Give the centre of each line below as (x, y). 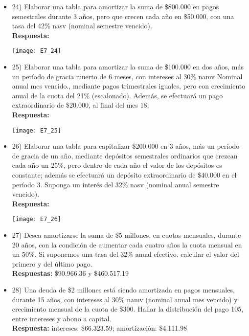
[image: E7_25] (37, 130)
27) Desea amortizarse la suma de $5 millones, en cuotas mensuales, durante (126, 235)
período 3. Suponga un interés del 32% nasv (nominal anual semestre (115, 184)
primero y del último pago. (52, 263)
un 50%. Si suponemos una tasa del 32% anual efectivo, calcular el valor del (125, 254)
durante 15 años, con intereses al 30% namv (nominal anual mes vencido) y (125, 299)
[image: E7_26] (37, 219)
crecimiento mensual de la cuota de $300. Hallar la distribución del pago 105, (128, 309)
